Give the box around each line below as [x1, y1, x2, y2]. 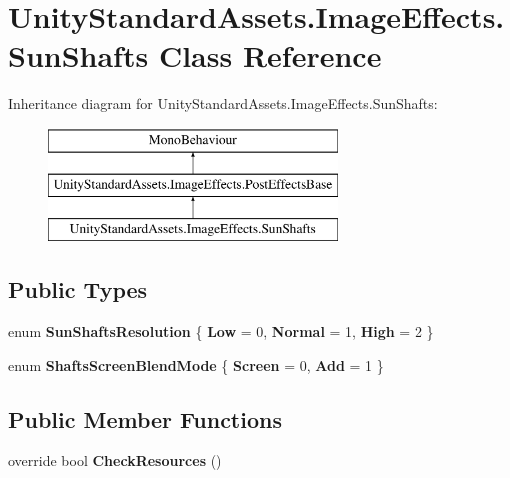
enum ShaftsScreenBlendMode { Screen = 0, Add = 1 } [8, 354, 384, 375]
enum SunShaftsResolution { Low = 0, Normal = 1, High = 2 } [8, 321, 434, 342]
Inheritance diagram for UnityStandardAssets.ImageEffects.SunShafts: [8, 93, 438, 114]
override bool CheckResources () [8, 450, 222, 471]
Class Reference [158, 35, 382, 76]
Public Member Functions [8, 403, 282, 434]
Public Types [8, 274, 148, 305]
